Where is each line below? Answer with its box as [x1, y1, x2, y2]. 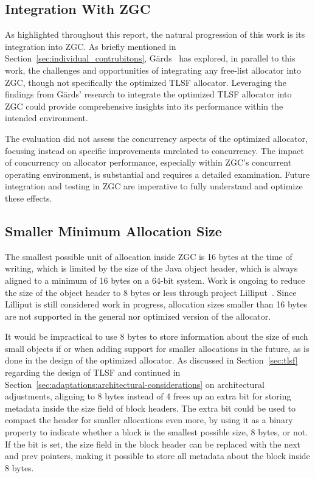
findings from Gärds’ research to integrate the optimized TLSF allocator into [5, 88, 292, 100]
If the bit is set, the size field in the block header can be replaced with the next [5, 437, 300, 450]
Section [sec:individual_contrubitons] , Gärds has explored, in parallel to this [5, 52, 296, 65]
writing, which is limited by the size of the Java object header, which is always [5, 262, 298, 275]
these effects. [5, 191, 52, 204]
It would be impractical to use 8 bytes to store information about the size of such [5, 330, 308, 343]
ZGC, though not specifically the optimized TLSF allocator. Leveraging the [5, 76, 286, 88]
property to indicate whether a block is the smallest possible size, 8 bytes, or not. [5, 426, 308, 438]
